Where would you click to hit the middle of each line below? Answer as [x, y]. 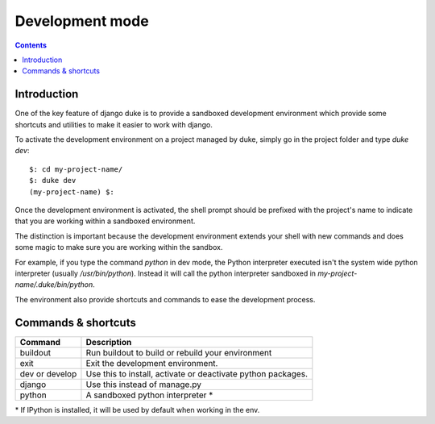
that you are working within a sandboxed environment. [105, 221]
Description [109, 342]
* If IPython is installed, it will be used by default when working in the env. [137, 409]
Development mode [82, 21]
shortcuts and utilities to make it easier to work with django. [114, 124]
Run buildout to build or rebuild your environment [179, 352]
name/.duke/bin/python [54, 285]
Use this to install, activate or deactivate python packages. [197, 373]
